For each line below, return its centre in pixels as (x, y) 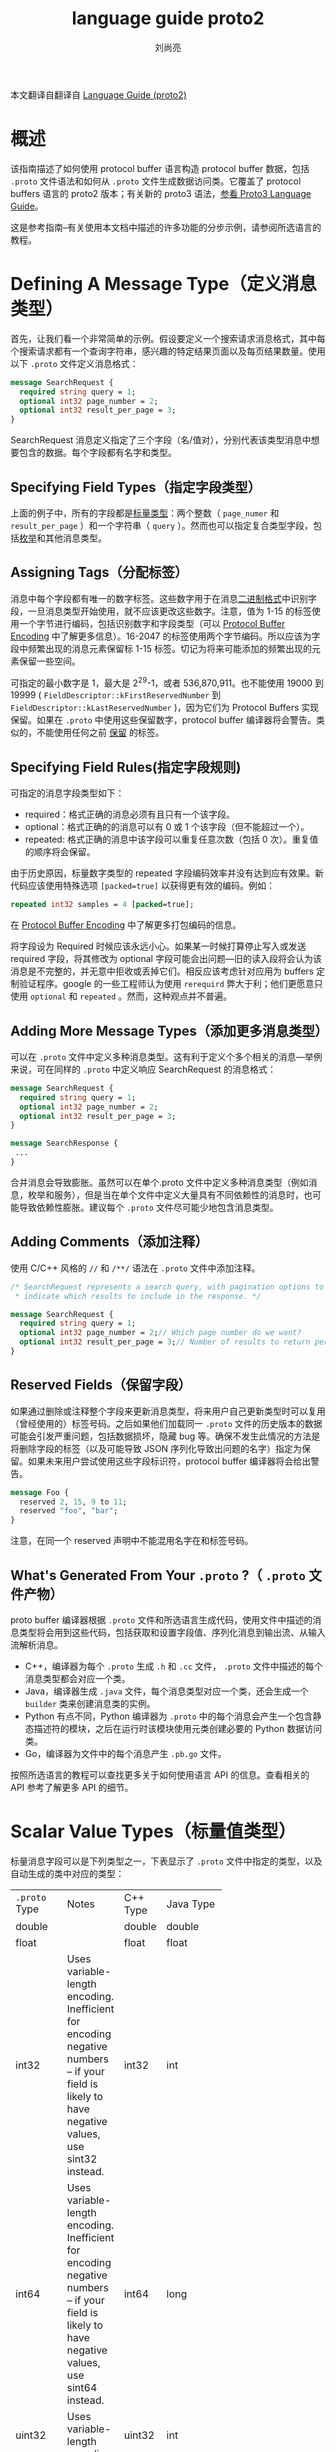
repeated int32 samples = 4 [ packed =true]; (102, 905)
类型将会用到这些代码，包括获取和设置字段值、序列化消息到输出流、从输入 (172, 1633)
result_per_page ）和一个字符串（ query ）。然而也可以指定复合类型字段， (161, 525)
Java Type (191, 1904)
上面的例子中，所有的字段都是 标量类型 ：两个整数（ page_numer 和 (145, 513)
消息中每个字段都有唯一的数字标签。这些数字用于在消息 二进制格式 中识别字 (163, 598)
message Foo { (40, 1492)
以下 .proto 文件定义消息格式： (74, 363)
